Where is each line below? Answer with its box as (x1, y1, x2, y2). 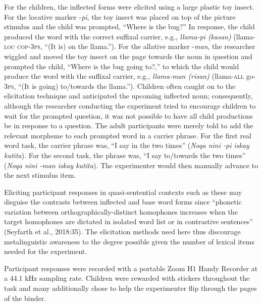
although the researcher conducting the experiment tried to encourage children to (4, 100, 256, 111)
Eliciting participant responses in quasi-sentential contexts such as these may (4, 186, 242, 197)
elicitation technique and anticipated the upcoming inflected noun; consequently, (4, 90, 253, 101)
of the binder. (4, 292, 46, 303)
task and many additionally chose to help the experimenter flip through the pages (4, 283, 257, 293)
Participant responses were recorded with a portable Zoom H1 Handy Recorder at (4, 263, 258, 273)
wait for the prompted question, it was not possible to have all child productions (4, 110, 253, 121)
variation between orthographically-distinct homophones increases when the (4, 206, 238, 217)
